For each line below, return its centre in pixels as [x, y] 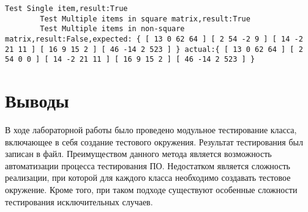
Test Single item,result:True [66, 9]
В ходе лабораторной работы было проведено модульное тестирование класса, [151, 130]
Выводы [37, 101]
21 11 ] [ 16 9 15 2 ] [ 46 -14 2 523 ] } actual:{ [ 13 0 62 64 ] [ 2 [154, 49]
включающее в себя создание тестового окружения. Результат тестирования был [154, 141]
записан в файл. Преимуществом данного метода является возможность [138, 154]
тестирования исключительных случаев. [79, 201]
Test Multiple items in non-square [112, 29]
